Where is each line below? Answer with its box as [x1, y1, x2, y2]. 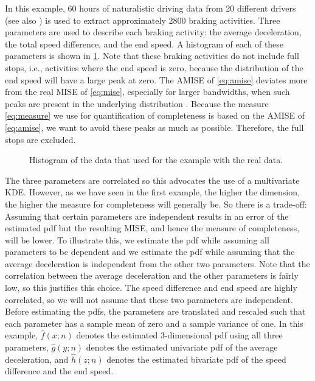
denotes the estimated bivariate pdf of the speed [106, 352, 286, 365]
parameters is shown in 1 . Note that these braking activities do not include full [5, 49, 299, 62]
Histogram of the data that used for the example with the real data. [29, 153, 283, 166]
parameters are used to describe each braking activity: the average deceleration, [5, 26, 302, 38]
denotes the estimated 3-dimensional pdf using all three [76, 329, 283, 341]
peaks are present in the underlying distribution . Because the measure [5, 97, 269, 110]
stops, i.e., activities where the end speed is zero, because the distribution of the [5, 61, 303, 74]
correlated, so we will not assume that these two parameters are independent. [5, 293, 293, 306]
